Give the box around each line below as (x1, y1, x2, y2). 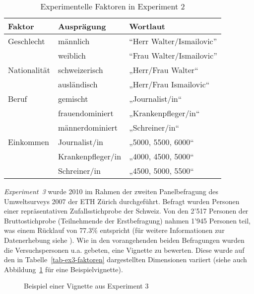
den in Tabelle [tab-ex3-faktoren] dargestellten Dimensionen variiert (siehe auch (4, 254, 247, 265)
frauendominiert (58, 107, 114, 119)
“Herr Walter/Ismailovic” (129, 35, 217, 47)
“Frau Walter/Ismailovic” (129, 50, 217, 61)
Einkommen (8, 136, 49, 147)
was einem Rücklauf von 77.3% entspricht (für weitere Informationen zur (4, 225, 225, 235)
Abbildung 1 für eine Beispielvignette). (4, 264, 123, 274)
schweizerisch (58, 64, 103, 75)
